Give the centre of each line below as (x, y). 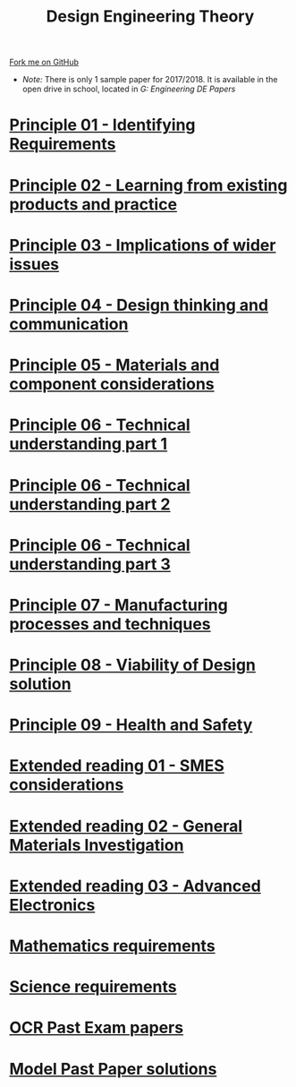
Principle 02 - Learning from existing (148, 185)
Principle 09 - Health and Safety (131, 725)
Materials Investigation (97, 845)
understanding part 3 (90, 564)
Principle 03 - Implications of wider (143, 245)
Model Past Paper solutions (113, 1069)
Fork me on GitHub (44, 62)
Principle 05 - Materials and (114, 365)
